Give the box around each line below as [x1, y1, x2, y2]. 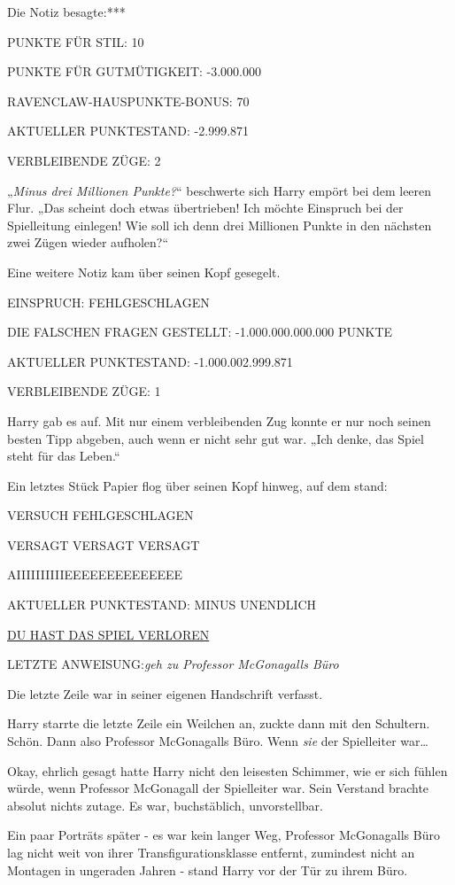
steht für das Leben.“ [7, 446, 120, 465]
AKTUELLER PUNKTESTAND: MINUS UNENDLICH [7, 595, 317, 614]
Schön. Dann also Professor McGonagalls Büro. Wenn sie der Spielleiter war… [7, 732, 428, 750]
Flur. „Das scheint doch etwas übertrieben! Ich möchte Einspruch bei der [7, 198, 404, 217]
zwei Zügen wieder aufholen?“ [7, 233, 169, 252]
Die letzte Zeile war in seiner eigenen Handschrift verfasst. [7, 684, 323, 703]
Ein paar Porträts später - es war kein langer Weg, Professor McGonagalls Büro [7, 826, 440, 844]
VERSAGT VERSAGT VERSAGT [7, 535, 200, 554]
